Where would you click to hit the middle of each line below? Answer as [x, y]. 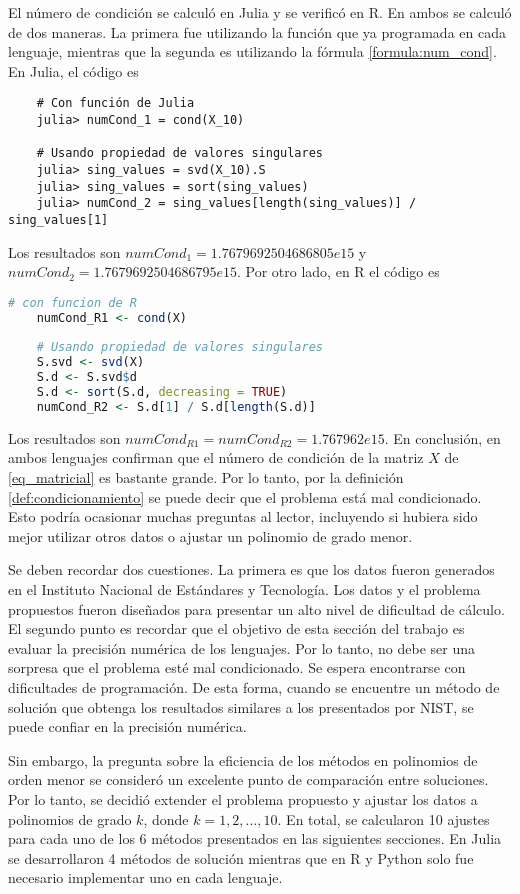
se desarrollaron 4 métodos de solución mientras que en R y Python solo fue [241, 857]
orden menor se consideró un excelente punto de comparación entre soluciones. [248, 779]
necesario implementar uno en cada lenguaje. [145, 877]
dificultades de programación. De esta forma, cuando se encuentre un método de [254, 686]
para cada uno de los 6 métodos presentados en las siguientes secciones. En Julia [255, 838]
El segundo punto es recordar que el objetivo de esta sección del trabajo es [236, 628]
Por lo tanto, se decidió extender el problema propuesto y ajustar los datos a [243, 798]
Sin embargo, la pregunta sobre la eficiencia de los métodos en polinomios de [243, 759]
